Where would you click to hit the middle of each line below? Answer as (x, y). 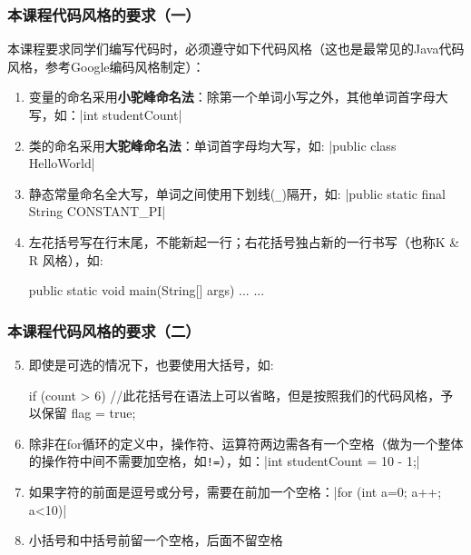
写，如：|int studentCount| (105, 114)
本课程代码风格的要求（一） (104, 14)
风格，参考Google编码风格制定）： (106, 66)
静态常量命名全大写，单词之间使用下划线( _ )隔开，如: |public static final (237, 193)
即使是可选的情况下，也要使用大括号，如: (151, 365)
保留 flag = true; (88, 413)
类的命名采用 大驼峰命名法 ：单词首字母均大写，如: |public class (212, 145)
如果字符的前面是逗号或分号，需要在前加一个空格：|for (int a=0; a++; (235, 492)
